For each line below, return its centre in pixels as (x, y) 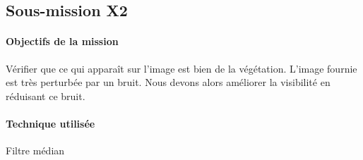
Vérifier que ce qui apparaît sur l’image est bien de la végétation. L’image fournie (181, 68)
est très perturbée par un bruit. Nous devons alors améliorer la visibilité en (168, 82)
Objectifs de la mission (62, 41)
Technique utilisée (50, 123)
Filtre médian (35, 150)
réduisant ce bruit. (46, 96)
